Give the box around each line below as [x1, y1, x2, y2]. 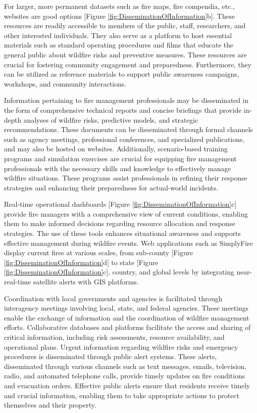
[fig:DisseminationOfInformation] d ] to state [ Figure [4, 257, 158, 267]
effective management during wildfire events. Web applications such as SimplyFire [4, 237, 253, 248]
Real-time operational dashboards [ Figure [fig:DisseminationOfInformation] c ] [4, 199, 237, 209]
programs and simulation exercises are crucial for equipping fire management [4, 153, 237, 163]
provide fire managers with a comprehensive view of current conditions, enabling [4, 208, 248, 219]
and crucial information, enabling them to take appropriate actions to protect [4, 390, 240, 400]
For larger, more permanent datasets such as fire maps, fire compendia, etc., [4, 1, 235, 11]
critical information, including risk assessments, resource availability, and [4, 332, 225, 342]
